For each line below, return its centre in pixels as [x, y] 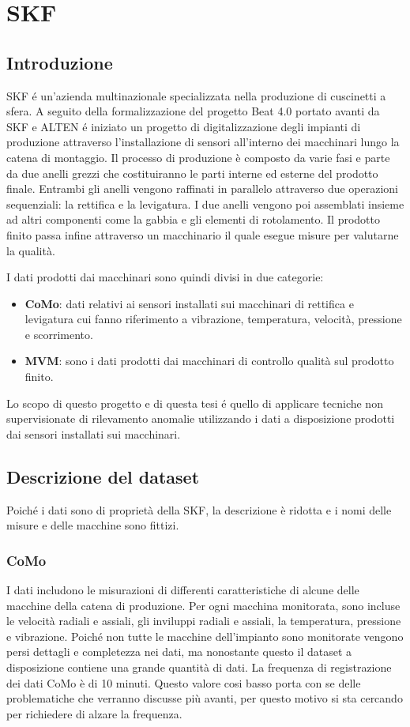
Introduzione [60, 62]
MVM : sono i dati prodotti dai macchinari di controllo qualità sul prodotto [209, 361]
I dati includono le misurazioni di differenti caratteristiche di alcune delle [183, 590]
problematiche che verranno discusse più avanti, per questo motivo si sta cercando [205, 698]
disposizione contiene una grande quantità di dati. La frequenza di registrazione [199, 667]
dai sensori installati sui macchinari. [94, 433]
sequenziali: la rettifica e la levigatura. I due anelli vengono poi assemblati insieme [205, 203]
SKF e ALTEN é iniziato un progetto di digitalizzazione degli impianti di [184, 126]
